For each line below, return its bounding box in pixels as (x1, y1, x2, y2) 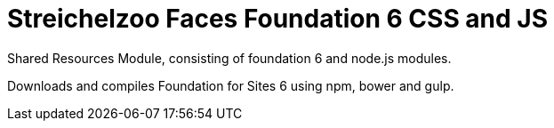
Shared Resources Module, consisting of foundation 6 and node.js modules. (7, 50, 452, 66)
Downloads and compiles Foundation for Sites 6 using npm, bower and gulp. (7, 77, 454, 93)
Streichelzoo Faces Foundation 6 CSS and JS (7, 4, 549, 34)
